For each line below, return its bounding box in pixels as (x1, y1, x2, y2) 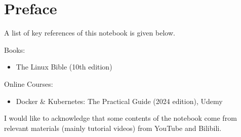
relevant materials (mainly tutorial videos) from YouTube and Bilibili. (4, 122, 222, 133)
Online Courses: (4, 78, 53, 89)
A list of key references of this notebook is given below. (4, 27, 175, 38)
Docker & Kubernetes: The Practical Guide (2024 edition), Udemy (16, 95, 223, 106)
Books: (4, 44, 25, 55)
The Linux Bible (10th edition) (16, 61, 112, 72)
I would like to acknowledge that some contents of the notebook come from (4, 113, 237, 123)
